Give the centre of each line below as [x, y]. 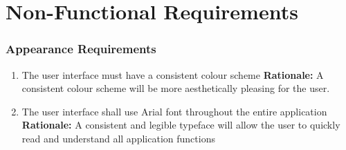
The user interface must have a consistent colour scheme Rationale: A [173, 74]
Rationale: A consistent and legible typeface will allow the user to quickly [181, 125]
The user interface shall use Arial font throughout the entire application [174, 111]
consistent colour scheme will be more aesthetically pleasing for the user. [176, 88]
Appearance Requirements [81, 49]
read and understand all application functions [118, 138]
